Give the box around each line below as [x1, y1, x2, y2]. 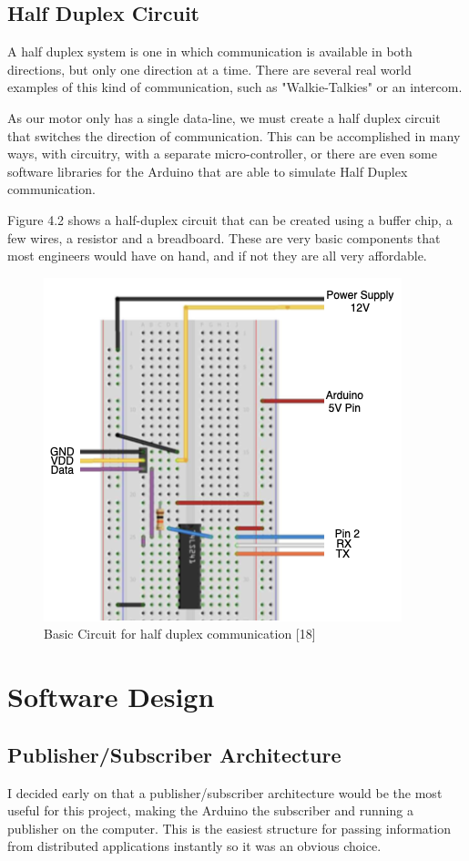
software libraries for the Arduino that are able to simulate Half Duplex [7, 161, 408, 180]
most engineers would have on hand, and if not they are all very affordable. [7, 246, 427, 265]
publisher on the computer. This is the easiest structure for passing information [7, 818, 451, 837]
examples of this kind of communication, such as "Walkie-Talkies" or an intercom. [7, 77, 463, 97]
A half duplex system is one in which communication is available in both [7, 42, 413, 61]
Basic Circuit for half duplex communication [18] [44, 624, 316, 643]
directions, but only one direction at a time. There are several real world [7, 59, 412, 78]
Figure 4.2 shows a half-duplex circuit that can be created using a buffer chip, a [7, 210, 453, 229]
